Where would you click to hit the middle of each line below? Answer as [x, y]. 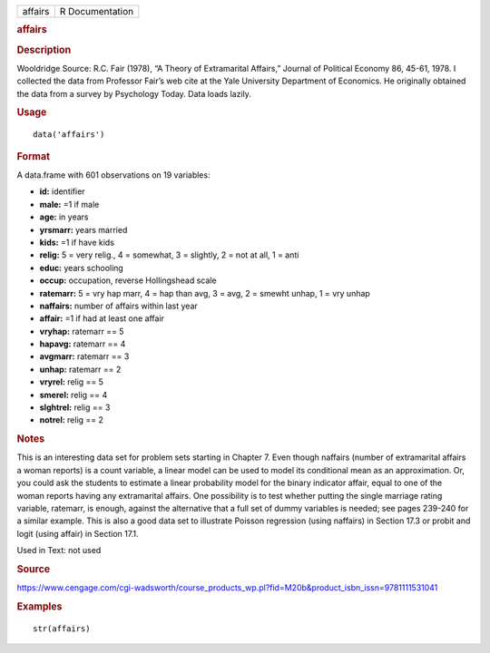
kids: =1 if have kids [77, 242]
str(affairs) [62, 629]
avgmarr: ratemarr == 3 [84, 356]
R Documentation [97, 11]
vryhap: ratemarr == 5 [82, 331]
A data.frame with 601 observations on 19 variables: [113, 175]
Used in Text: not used [59, 551]
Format [33, 156]
